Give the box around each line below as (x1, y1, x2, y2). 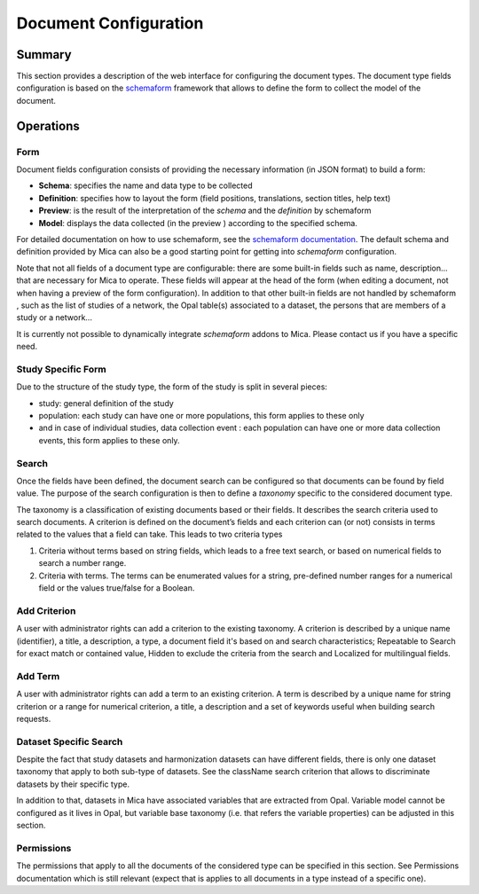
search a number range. (38, 558, 127, 569)
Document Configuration (16, 13, 204, 33)
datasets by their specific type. (16, 779, 130, 789)
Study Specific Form (16, 363, 106, 375)
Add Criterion (16, 604, 76, 616)
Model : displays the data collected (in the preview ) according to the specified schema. (38, 217, 358, 228)
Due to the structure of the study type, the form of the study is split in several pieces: (16, 381, 328, 392)
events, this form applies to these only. (38, 435, 181, 445)
